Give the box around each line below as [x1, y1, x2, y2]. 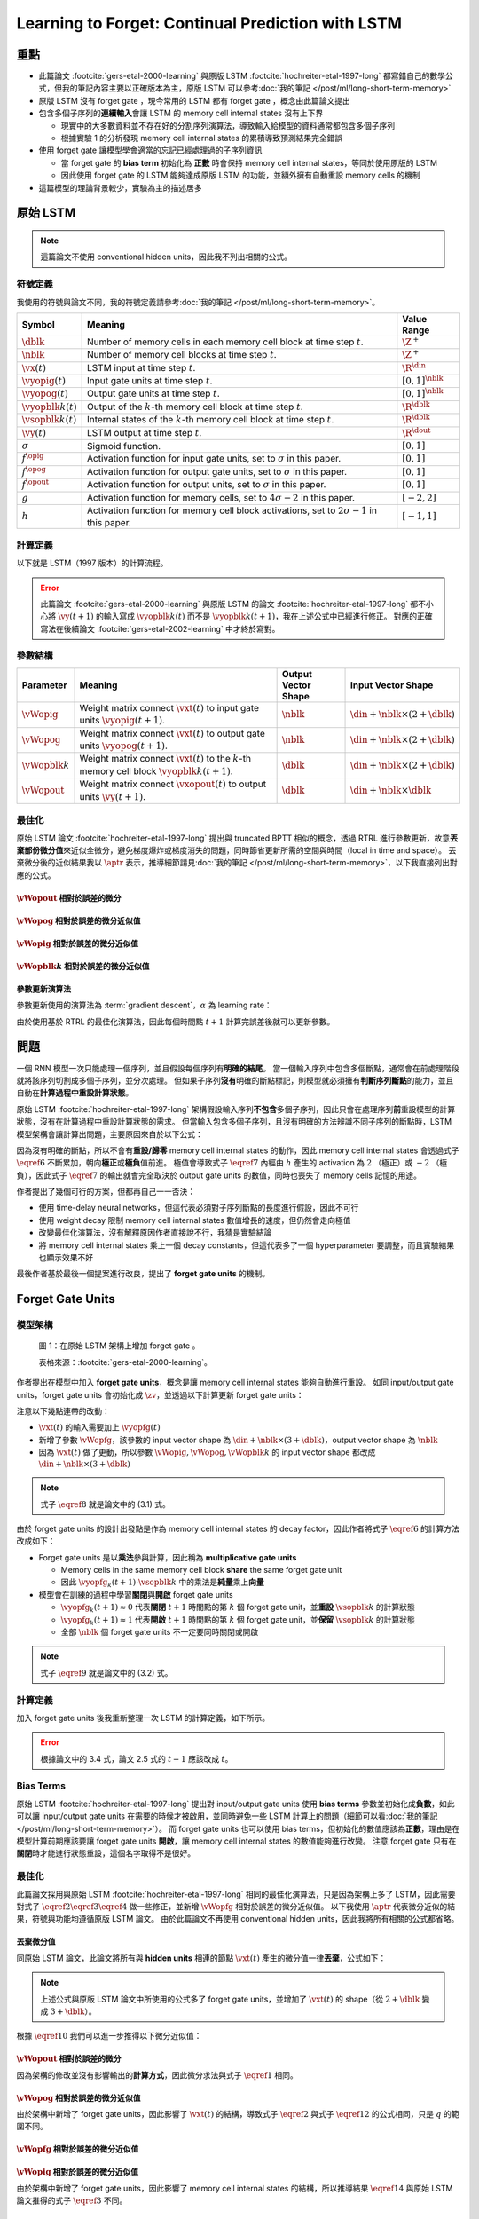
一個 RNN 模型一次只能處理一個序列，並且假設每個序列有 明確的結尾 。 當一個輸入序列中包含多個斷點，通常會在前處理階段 [16, 1062, 459, 1073]
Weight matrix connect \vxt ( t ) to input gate [79, 701, 259, 714]
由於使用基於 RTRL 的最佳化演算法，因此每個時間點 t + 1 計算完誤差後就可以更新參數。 [16, 1016, 335, 1027]
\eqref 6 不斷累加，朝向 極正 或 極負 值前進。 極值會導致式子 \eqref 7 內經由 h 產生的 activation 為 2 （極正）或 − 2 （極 [16, 1157, 448, 1168]
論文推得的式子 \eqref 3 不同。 [16, 2195, 128, 2206]
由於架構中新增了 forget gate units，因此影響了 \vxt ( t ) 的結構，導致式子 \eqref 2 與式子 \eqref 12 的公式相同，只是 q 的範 [16, 2109, 459, 2120]
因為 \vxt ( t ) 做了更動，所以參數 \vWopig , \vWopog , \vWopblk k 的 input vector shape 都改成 [38, 1447, 376, 1457]
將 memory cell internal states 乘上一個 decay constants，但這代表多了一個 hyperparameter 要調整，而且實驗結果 [38, 1239, 455, 1251]
